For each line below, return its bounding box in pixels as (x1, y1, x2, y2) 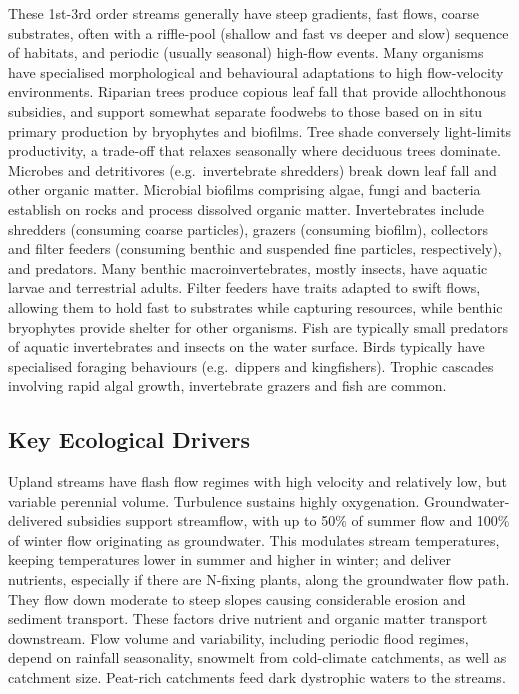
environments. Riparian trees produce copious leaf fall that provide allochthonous (8, 81, 507, 102)
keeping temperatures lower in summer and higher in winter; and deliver (8, 549, 451, 570)
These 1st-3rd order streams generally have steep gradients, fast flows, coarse (8, 3, 480, 23)
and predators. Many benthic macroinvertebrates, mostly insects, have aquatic (8, 257, 488, 278)
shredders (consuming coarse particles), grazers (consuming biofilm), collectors (8, 218, 488, 239)
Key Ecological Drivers (8, 424, 251, 455)
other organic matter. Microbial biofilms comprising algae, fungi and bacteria (8, 179, 481, 200)
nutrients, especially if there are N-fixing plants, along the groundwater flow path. (8, 569, 510, 590)
